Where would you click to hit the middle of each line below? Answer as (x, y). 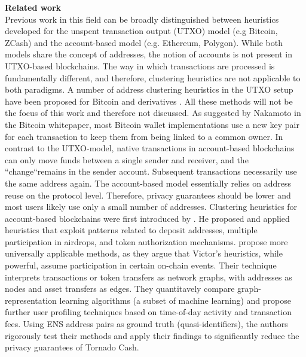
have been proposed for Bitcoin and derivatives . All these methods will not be (149, 101)
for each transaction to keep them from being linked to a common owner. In (144, 136)
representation (31, 300)
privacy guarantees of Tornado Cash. (72, 347)
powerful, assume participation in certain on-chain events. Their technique (141, 265)
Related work (33, 7)
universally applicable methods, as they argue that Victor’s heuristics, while (144, 253)
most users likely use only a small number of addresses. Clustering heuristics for (151, 207)
